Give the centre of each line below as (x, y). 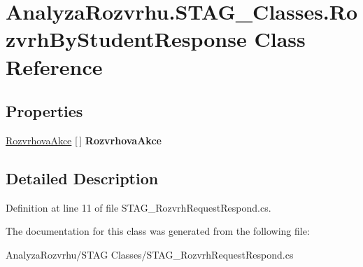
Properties (44, 111)
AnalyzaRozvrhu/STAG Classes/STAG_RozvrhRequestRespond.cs (150, 254)
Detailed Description (82, 178)
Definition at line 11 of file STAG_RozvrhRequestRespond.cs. (138, 207)
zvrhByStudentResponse (126, 39)
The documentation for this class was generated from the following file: (158, 231)
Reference (54, 66)
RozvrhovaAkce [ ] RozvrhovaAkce (84, 140)
